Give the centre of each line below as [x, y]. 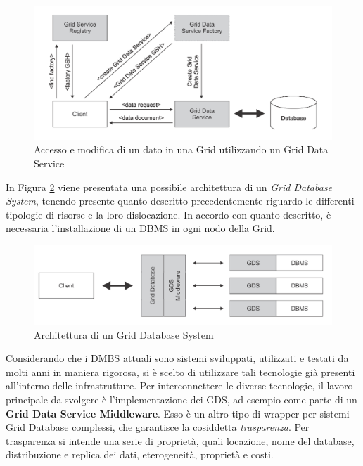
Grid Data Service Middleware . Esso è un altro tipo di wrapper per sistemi [178, 413]
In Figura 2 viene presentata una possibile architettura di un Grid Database [169, 187]
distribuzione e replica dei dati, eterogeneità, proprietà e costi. [140, 454]
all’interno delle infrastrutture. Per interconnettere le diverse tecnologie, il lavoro [179, 386]
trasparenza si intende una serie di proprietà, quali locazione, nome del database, [180, 440]
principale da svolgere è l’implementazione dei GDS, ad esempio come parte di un [181, 400]
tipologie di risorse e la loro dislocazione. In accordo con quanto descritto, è [168, 214]
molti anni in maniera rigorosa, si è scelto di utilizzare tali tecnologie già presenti [180, 371]
